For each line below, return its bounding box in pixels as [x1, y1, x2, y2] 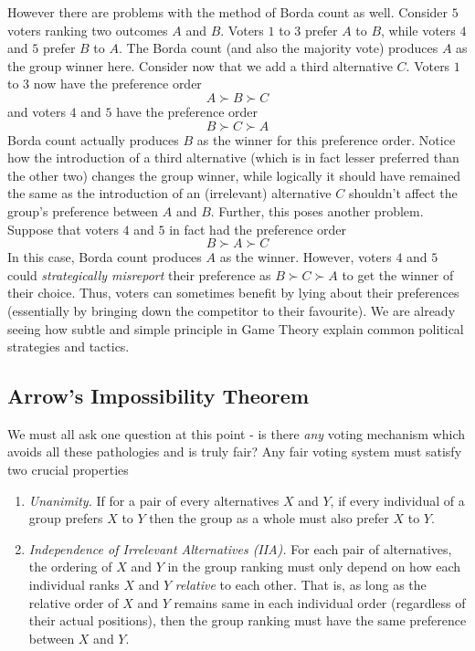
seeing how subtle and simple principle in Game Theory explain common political [7, 319, 464, 338]
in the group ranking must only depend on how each [167, 557, 461, 576]
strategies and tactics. [7, 337, 130, 356]
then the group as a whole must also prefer [149, 509, 389, 528]
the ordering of [28, 557, 112, 576]
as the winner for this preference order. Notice [196, 130, 456, 149]
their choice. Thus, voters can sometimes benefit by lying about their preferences [7, 283, 459, 302]
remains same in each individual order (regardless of [174, 593, 466, 612]
